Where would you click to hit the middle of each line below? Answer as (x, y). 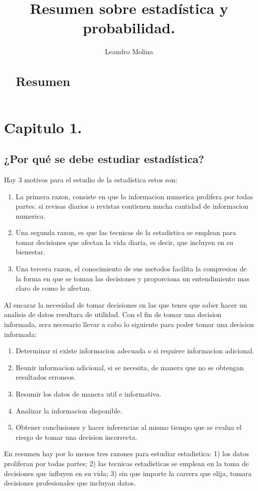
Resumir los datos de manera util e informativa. (88, 394)
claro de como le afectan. (53, 288)
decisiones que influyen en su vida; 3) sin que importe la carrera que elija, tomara (128, 473)
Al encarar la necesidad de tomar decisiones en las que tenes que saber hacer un (126, 304)
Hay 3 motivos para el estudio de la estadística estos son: (91, 179)
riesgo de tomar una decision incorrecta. (76, 437)
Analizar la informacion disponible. (69, 410)
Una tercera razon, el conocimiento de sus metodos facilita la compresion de (131, 269)
